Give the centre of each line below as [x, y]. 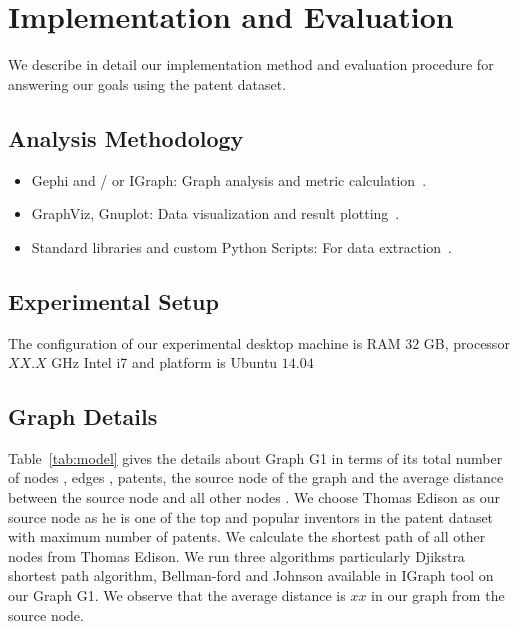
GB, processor [466, 342]
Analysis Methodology [126, 137]
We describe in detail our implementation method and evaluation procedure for [251, 64]
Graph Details [83, 416]
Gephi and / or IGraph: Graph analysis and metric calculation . [229, 179]
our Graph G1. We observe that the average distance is [177, 595]
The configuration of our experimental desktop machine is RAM [204, 342]
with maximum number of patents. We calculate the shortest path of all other [247, 536]
